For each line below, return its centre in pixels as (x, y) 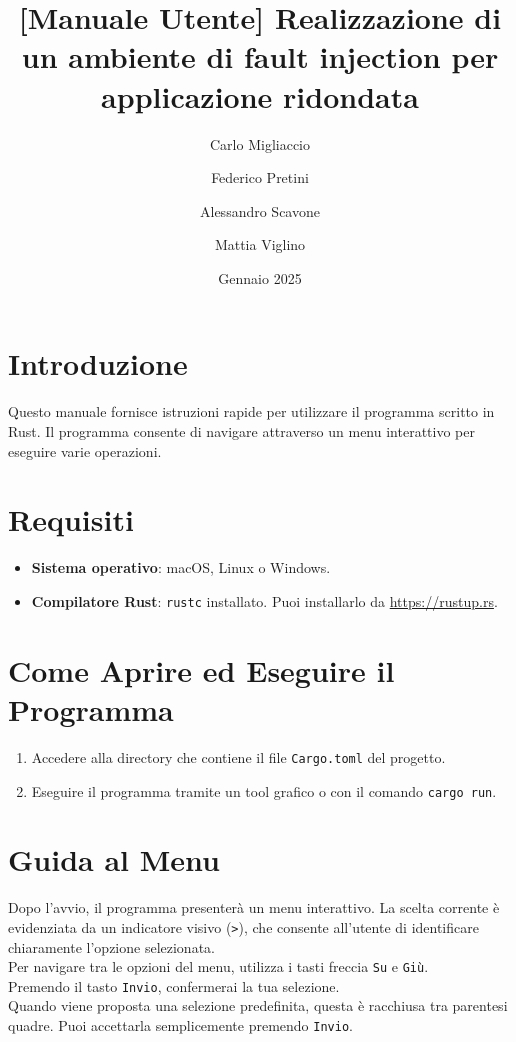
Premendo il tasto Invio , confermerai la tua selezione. (174, 985)
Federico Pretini (260, 177)
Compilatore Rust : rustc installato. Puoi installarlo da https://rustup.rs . (264, 600)
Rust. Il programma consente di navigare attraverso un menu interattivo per (241, 431)
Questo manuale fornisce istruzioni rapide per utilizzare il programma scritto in (251, 411)
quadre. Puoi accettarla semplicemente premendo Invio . (180, 1025)
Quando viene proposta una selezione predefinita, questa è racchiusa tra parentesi (258, 1005)
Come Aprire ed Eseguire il (201, 669)
